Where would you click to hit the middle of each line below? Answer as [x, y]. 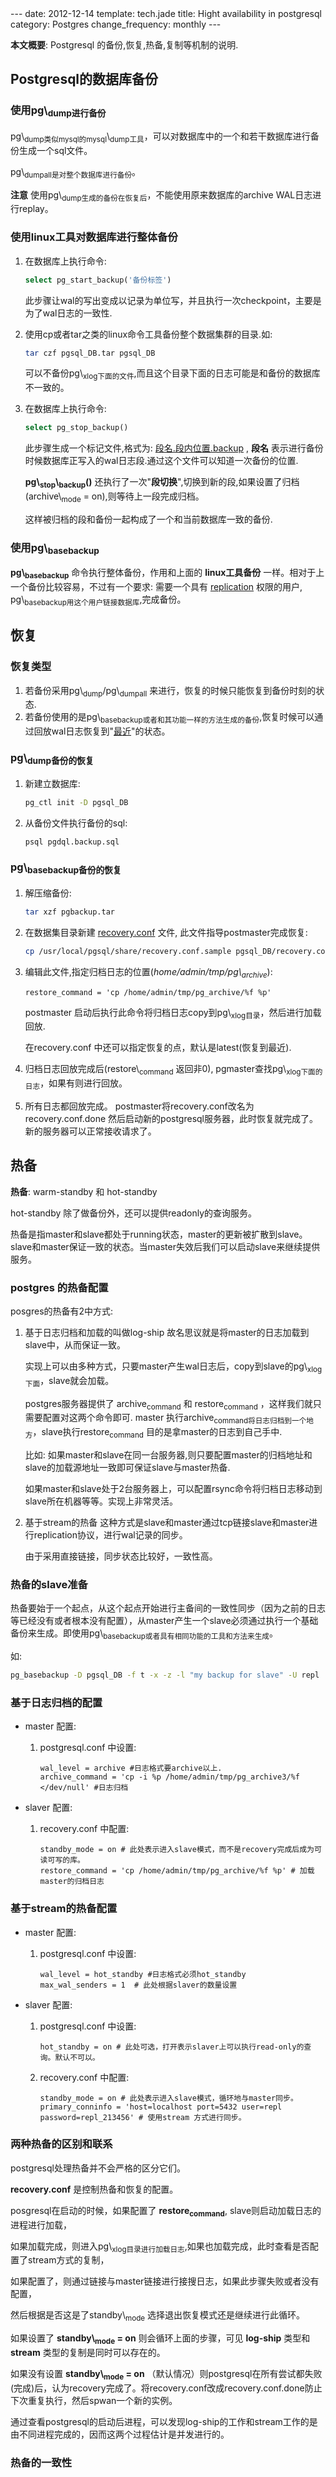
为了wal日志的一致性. [68, 313]
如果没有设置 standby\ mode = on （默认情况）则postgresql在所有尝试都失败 [166, 2375]
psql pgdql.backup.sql [72, 842]
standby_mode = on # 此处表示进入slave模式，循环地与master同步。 [168, 2098]
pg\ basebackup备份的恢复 [66, 868]
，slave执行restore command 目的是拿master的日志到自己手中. [157, 1433]
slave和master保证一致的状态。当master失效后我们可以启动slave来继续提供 [165, 1246]
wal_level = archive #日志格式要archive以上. [131, 1768]
